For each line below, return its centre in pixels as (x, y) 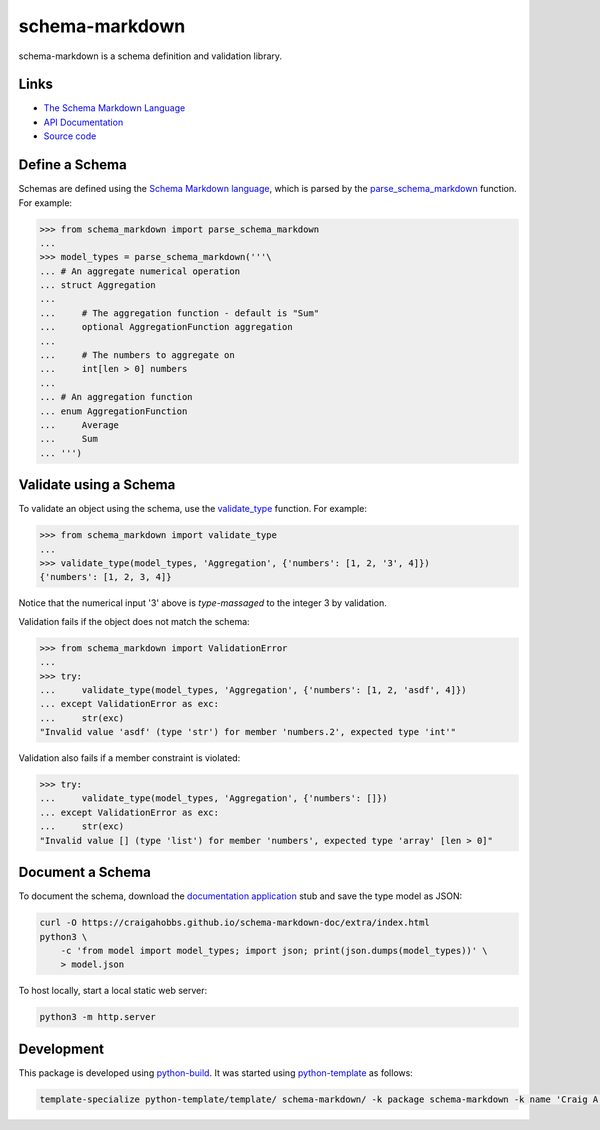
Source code (70, 136)
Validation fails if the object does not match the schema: (134, 621)
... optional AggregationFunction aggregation (166, 327)
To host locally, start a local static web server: (113, 991)
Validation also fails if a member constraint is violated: (129, 758)
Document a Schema (85, 872)
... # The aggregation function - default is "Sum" (179, 313)
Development (61, 1048)
